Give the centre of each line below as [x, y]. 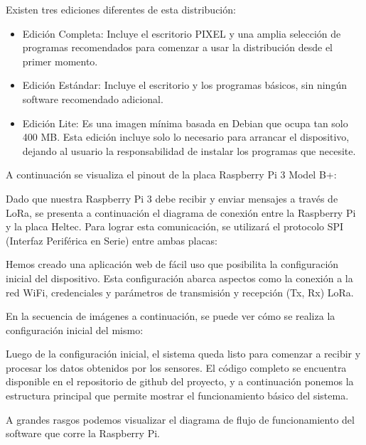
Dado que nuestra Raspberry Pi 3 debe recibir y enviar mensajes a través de [172, 198]
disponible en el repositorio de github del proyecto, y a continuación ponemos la [180, 381]
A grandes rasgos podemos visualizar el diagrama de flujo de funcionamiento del [180, 419]
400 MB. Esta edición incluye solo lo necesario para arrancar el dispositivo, [186, 137]
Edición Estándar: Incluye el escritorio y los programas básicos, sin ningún [184, 85]
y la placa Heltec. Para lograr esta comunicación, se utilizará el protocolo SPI [175, 226]
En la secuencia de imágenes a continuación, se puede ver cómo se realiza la [171, 316]
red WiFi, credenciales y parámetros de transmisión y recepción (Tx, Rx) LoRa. [180, 292]
